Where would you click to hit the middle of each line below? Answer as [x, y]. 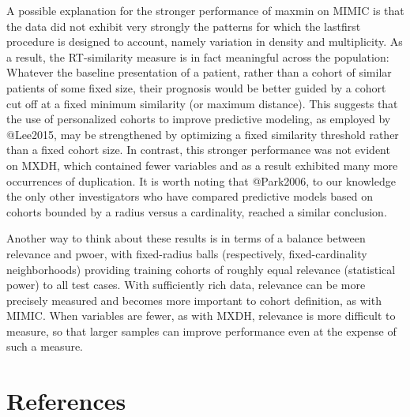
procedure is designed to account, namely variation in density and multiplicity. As [205, 41]
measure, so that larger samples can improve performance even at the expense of [201, 331]
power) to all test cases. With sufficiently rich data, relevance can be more [186, 285]
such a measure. [45, 346]
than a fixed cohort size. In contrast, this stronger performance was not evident [198, 150]
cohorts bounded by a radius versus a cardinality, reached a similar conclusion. [197, 211]
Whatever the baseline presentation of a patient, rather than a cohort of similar [199, 72]
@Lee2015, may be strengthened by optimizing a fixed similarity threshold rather [203, 134]
